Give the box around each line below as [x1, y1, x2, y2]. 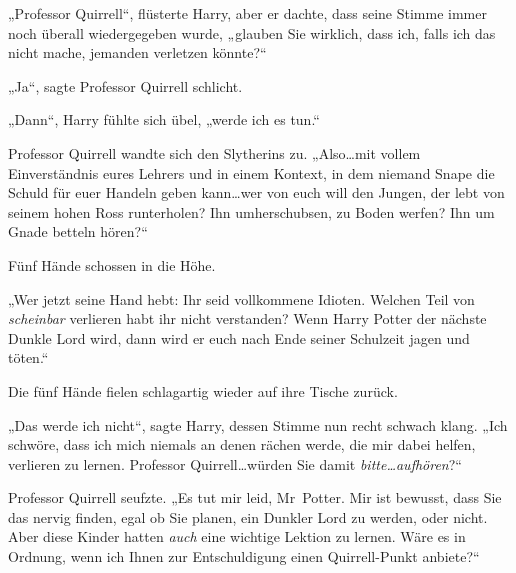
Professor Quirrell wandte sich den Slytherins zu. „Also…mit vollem [8, 142, 421, 163]
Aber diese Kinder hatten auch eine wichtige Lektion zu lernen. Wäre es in [8, 526, 466, 547]
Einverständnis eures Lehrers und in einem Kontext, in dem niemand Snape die [8, 162, 495, 183]
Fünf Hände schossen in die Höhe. [8, 254, 216, 275]
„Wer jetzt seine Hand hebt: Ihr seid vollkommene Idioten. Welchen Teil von [8, 288, 475, 309]
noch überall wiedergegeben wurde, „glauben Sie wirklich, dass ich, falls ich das [8, 22, 496, 43]
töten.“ [8, 347, 49, 368]
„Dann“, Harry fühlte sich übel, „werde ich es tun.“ [8, 109, 320, 130]
